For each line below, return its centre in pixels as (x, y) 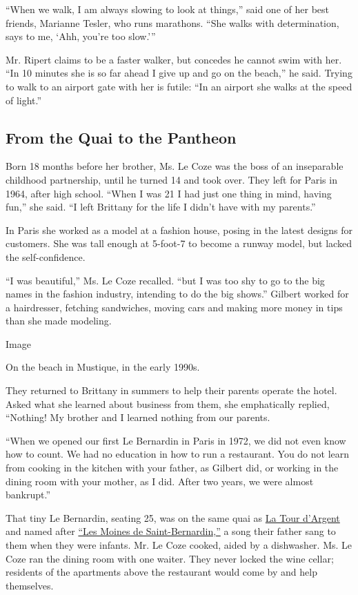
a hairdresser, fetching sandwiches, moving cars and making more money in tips (174, 307)
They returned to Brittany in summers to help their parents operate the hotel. (171, 390)
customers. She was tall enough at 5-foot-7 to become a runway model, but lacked (179, 243)
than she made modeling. (59, 321)
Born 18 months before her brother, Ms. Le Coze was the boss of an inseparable (175, 166)
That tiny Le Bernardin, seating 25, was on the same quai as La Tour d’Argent (173, 517)
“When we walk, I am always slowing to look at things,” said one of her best (167, 9)
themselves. (30, 585)
